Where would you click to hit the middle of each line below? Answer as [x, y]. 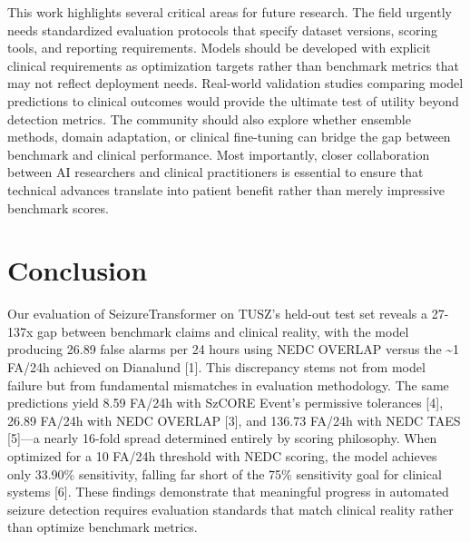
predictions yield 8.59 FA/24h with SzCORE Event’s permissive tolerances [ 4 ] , [225, 403]
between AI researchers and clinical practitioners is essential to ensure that [215, 172]
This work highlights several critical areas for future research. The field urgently [230, 12]
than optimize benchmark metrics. [103, 527]
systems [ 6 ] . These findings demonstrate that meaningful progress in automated [228, 492]
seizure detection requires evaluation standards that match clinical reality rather [230, 509]
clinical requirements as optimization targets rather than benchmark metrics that [233, 65]
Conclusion [78, 270]
